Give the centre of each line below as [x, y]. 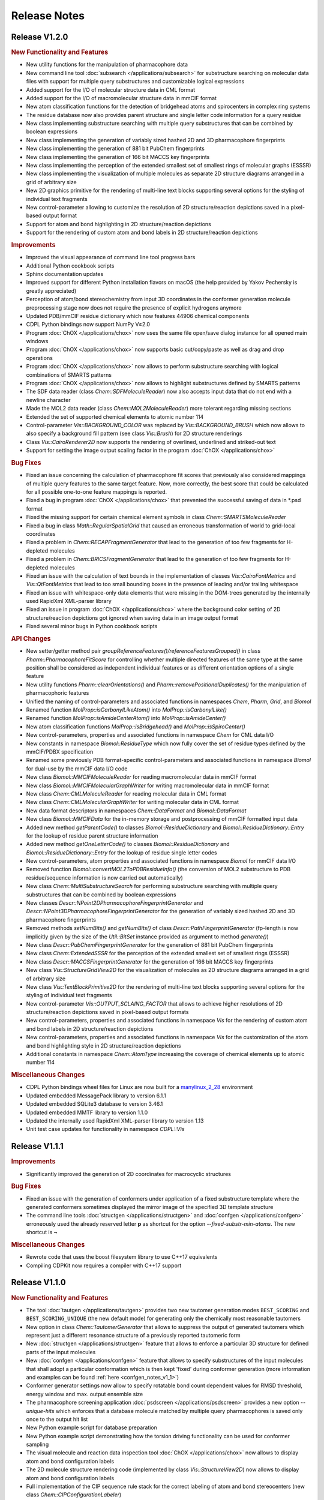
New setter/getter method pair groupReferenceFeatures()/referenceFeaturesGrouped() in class [143, 651]
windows [37, 341]
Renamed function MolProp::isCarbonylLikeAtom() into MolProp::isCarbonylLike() [127, 710]
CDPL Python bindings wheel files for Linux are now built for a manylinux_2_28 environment [139, 1087]
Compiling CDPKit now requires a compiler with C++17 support [104, 1265]
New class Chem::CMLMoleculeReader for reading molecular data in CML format [126, 793]
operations [40, 358]
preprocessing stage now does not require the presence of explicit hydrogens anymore [134, 307]
